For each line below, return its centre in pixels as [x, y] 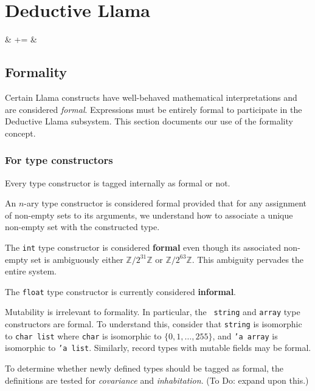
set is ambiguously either [77, 259]
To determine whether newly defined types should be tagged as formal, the [144, 368]
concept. [20, 133]
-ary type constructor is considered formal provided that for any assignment [165, 203]
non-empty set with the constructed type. [82, 227]
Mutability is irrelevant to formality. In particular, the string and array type [153, 312]
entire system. [31, 271]
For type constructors [59, 160]
